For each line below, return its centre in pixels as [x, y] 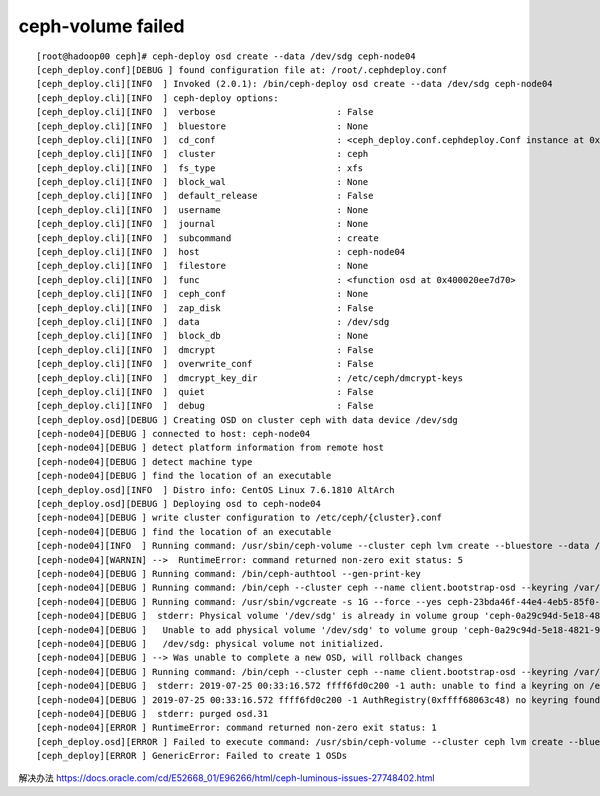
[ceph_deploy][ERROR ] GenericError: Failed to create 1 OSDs [192, 756]
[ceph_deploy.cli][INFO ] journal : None [202, 224]
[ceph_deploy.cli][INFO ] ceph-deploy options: [157, 98]
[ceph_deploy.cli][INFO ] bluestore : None [202, 126]
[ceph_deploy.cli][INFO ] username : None [202, 209]
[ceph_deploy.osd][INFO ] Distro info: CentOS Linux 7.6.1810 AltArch [215, 489]
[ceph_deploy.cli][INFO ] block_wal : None [202, 182]
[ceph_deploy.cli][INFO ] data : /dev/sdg [213, 321]
